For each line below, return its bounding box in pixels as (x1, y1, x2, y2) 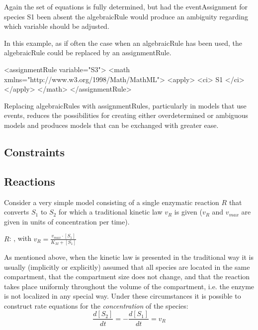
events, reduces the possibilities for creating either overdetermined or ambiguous (4, 110, 249, 120)
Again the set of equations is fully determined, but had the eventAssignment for (4, 1, 248, 11)
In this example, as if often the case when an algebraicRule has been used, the (4, 37, 242, 48)
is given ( (174, 207, 202, 217)
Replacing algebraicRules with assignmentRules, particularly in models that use (4, 100, 247, 110)
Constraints (4, 144, 65, 159)
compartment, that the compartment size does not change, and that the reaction (4, 271, 250, 282)
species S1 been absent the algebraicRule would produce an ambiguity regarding (4, 11, 248, 21)
